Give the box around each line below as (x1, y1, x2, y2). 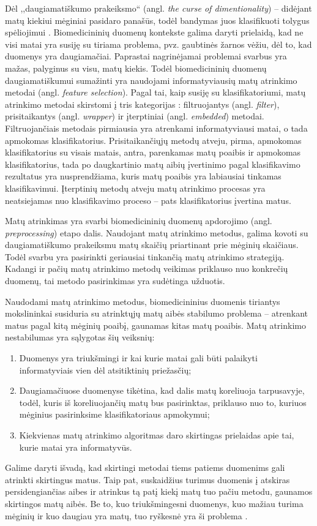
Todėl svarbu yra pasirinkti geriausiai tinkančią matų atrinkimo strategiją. (5, 250, 285, 263)
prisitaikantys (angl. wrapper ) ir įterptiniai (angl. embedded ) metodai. (5, 110, 264, 122)
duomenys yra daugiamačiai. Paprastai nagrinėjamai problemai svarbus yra (5, 50, 287, 62)
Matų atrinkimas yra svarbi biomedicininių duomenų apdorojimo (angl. (5, 214, 272, 227)
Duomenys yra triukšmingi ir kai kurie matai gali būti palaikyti (19, 351, 258, 364)
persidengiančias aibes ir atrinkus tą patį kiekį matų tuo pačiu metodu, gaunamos (5, 485, 313, 498)
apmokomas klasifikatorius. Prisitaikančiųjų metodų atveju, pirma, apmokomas (5, 133, 302, 146)
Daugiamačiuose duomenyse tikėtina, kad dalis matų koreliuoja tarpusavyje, (19, 384, 305, 397)
